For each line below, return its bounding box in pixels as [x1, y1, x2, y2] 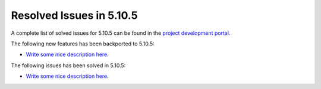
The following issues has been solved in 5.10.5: [11, 62, 126, 69]
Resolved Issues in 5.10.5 [11, 9, 138, 22]
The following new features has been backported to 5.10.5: [11, 40, 155, 47]
